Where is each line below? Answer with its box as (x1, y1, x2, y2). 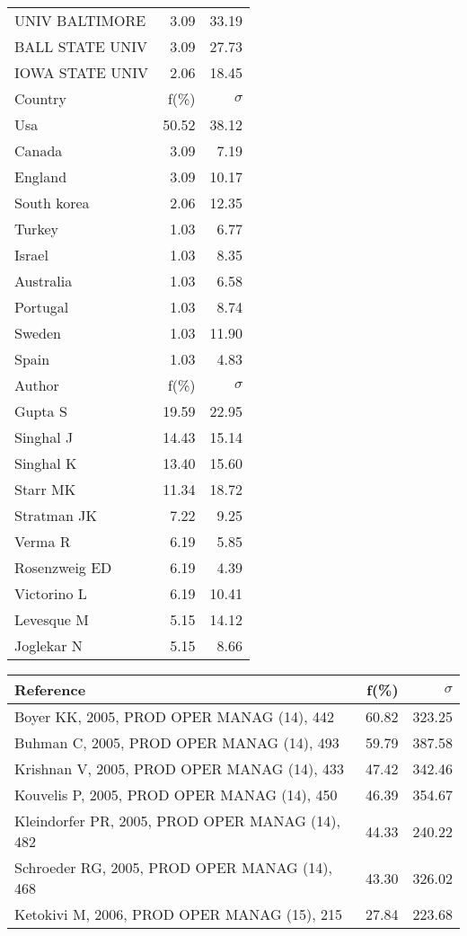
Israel (14, 244, 48, 265)
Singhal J (14, 427, 74, 447)
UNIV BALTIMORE (14, 10, 146, 31)
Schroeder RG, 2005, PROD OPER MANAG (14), (14, 857, 332, 878)
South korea (14, 192, 90, 213)
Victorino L (14, 583, 87, 604)
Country (14, 88, 66, 109)
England (14, 166, 67, 187)
